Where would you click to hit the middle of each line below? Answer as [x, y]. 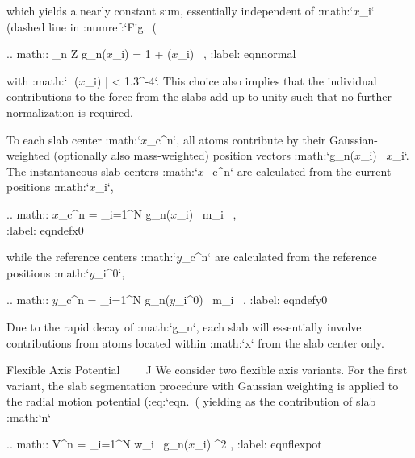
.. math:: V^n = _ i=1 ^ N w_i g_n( [98, 444]
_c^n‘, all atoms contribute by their [237, 139]
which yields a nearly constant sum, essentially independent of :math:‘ [180, 10]
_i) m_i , [207, 213]
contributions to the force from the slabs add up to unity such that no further [199, 96]
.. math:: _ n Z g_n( [57, 54]
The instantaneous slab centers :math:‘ [102, 171]
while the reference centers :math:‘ [92, 257]
